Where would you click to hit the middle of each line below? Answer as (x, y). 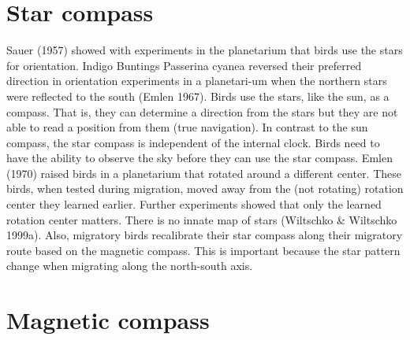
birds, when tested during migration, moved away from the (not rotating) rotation (205, 188)
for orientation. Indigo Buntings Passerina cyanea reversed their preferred (184, 65)
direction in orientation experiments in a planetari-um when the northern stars (197, 81)
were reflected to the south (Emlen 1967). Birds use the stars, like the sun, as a (198, 96)
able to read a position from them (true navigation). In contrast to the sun (187, 127)
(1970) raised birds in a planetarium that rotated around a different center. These (204, 173)
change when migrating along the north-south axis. (130, 266)
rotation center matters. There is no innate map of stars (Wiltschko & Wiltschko (202, 219)
